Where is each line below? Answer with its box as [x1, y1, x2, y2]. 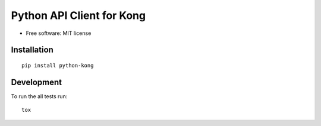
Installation [11, 45, 53, 55]
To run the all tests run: [11, 92, 68, 100]
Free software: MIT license [26, 30, 92, 37]
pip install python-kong [21, 62, 94, 69]
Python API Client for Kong [11, 9, 146, 22]
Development [11, 77, 62, 87]
